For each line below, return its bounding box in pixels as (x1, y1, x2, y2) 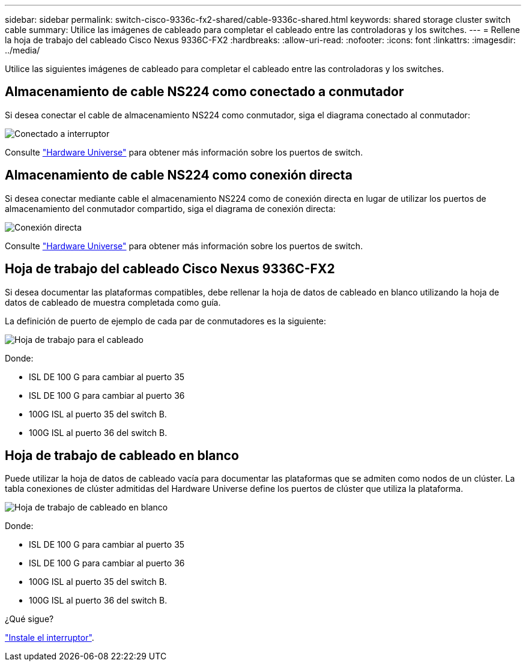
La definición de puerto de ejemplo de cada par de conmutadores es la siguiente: (5, 315, 327, 326)
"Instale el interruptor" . (5, 632, 94, 643)
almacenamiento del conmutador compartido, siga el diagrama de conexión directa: (5, 203, 336, 214)
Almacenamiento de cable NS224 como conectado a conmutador (5, 84, 404, 100)
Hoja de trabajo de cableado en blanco (5, 447, 239, 463)
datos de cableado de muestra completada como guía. (5, 297, 221, 307)
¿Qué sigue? (5, 614, 54, 625)
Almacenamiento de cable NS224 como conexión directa (5, 168, 352, 183)
